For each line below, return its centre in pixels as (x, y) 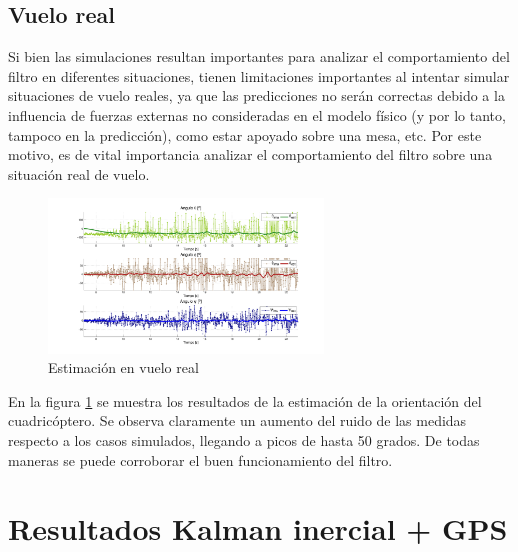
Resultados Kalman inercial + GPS (258, 528)
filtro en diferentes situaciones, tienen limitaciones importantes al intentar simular (259, 75)
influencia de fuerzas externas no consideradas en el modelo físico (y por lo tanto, (257, 114)
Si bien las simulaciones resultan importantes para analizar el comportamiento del (259, 56)
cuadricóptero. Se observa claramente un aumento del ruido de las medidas (237, 420)
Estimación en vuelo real (123, 367)
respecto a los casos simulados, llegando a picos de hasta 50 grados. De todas (244, 440)
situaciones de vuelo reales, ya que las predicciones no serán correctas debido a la (256, 95)
